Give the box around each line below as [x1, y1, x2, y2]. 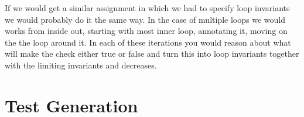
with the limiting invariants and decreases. [5, 58, 157, 71]
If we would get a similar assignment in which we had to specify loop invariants [5, 2, 290, 13]
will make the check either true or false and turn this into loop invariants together [5, 47, 299, 60]
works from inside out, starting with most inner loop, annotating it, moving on [5, 25, 288, 37]
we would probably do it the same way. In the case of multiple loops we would [5, 13, 285, 25]
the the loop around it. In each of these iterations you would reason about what [5, 36, 291, 48]
